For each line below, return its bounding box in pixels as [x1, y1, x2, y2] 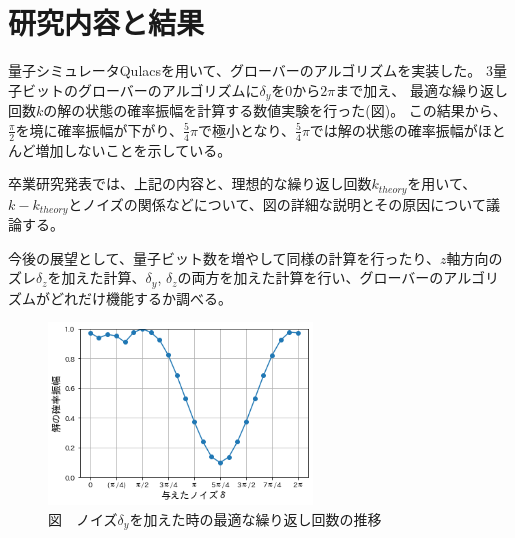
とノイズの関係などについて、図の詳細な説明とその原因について [68, 193, 486, 214]
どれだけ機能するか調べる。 [49, 287, 232, 308]
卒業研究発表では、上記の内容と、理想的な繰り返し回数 [8, 173, 372, 194]
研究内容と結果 [8, 2, 205, 43]
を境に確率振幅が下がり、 [15, 119, 184, 140]
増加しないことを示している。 [35, 139, 232, 160]
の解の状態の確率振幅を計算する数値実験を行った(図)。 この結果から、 [43, 100, 507, 121]
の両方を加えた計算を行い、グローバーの [177, 267, 444, 288]
